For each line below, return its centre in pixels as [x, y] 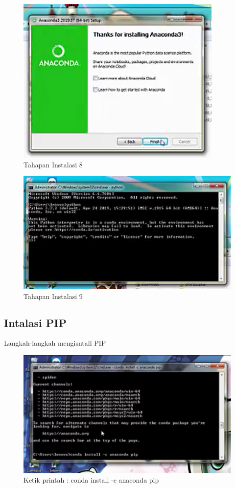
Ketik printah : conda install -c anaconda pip [91, 480]
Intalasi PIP [35, 322]
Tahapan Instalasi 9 [53, 296]
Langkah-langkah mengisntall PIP [55, 343]
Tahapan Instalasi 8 [53, 164]
